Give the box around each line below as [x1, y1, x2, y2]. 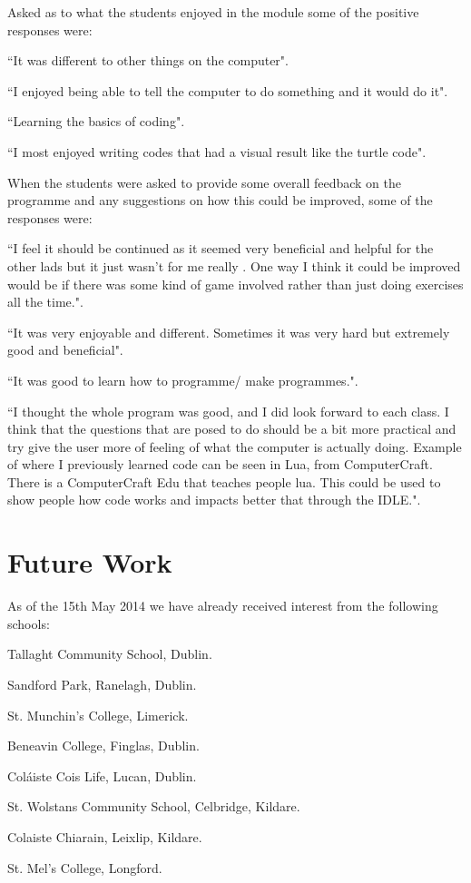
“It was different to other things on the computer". [7, 51, 289, 70]
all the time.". [7, 292, 83, 311]
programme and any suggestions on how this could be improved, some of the [7, 191, 433, 210]
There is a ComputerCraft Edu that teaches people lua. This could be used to [7, 472, 441, 491]
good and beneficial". [7, 340, 123, 359]
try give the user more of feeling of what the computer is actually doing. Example [7, 437, 462, 456]
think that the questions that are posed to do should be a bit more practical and [7, 419, 456, 438]
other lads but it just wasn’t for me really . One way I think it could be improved [7, 256, 461, 275]
